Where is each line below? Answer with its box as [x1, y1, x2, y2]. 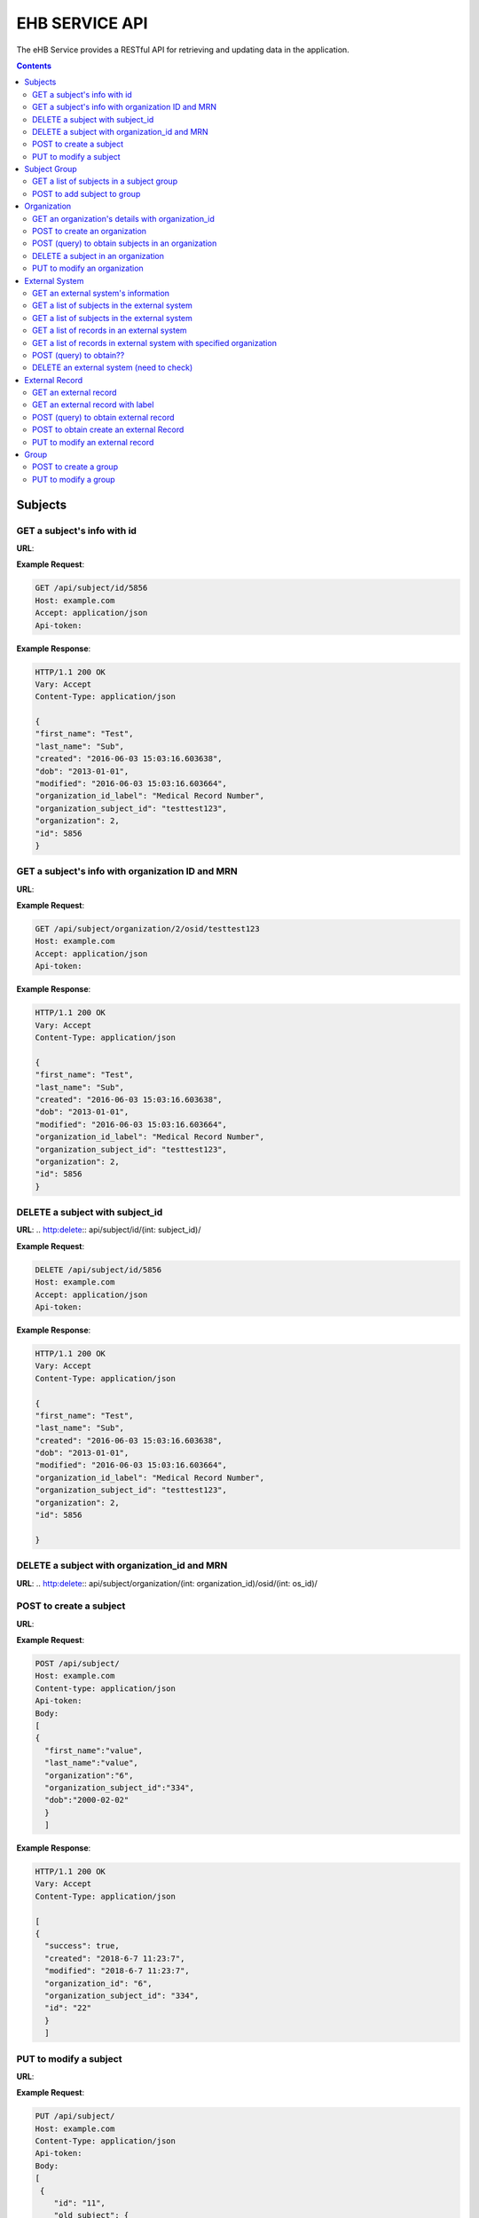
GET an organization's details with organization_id [32, 213, 215, 224]
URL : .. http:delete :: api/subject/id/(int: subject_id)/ [16, 1224, 201, 1235]
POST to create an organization [32, 226, 146, 237]
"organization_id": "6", [44, 1978, 153, 1988]
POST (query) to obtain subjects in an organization [32, 238, 217, 248]
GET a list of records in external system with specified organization [32, 337, 277, 348]
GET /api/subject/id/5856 [35, 583, 148, 594]
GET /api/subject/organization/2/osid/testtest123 [35, 924, 261, 934]
